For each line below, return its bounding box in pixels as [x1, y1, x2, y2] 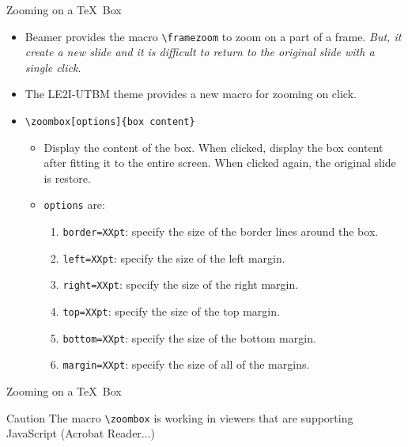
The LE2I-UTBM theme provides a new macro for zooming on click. [25, 85, 357, 102]
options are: [43, 196, 105, 213]
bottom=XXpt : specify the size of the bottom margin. [62, 329, 316, 346]
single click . [25, 59, 81, 75]
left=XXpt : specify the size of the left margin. [62, 249, 285, 266]
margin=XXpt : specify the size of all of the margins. [62, 356, 310, 373]
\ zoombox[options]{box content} [25, 116, 195, 128]
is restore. [43, 169, 91, 186]
